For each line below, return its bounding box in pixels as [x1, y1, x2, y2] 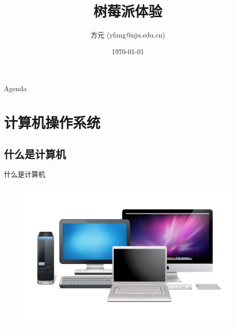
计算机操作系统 [4, 112, 101, 132]
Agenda [4, 83, 27, 94]
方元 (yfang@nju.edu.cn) [90, 30, 165, 40]
